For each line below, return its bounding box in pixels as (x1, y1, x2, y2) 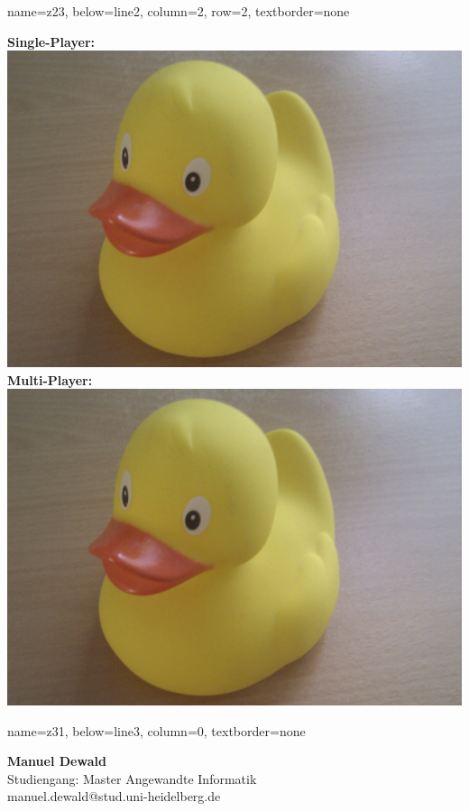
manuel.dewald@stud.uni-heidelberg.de (7, 787, 221, 806)
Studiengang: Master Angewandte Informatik (7, 769, 257, 788)
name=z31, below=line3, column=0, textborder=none (7, 721, 306, 740)
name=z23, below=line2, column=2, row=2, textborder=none (7, 2, 350, 20)
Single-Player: (7, 32, 95, 51)
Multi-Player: (7, 370, 93, 389)
